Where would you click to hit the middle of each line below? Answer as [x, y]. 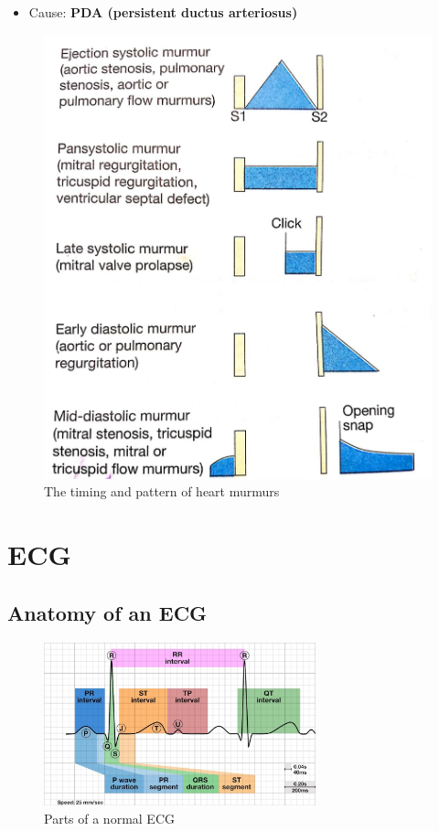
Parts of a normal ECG [109, 818]
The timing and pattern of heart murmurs [162, 491]
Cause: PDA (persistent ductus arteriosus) [163, 12]
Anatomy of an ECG [107, 612]
